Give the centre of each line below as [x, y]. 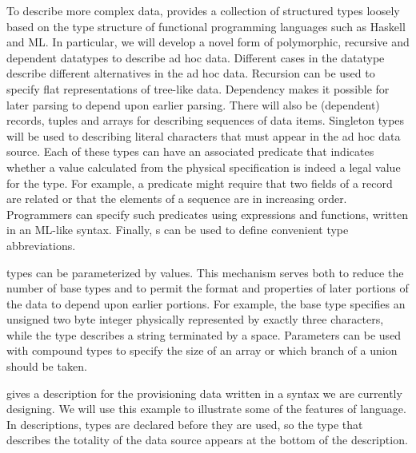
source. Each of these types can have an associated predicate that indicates [190, 151]
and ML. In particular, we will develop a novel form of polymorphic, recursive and [208, 42]
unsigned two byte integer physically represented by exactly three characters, [195, 319]
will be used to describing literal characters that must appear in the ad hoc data [204, 135]
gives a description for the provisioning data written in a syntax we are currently [204, 393]
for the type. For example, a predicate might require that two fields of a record [200, 183]
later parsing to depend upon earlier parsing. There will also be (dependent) [193, 104]
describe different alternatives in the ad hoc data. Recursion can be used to [191, 73]
